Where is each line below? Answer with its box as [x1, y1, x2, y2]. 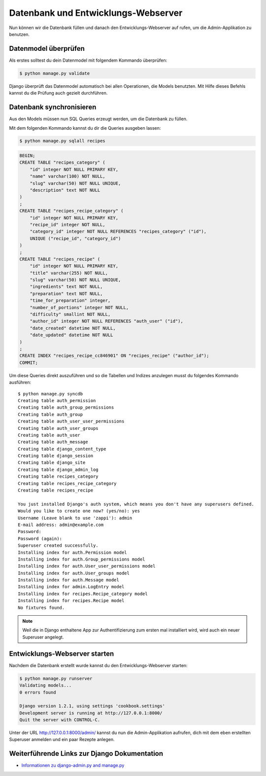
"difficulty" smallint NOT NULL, [30, 312, 111, 317]
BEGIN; [19, 153, 35, 159]
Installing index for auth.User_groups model [18, 570, 130, 576]
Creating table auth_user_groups [18, 425, 99, 431]
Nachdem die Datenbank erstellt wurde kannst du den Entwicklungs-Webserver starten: [9, 662, 188, 668]
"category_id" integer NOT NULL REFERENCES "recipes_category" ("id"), [30, 229, 207, 234]
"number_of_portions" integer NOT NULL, [30, 305, 129, 310]
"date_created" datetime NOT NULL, [30, 325, 116, 331]
